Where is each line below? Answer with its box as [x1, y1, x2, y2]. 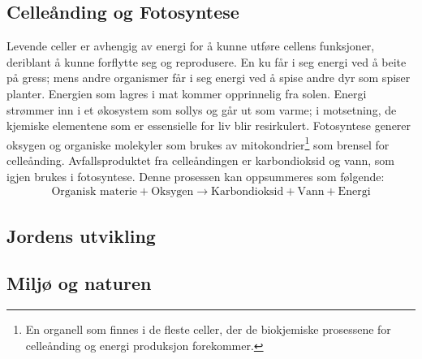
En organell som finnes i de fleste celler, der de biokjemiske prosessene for [25, 321, 391, 338]
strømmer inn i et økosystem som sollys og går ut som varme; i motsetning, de [6, 101, 397, 118]
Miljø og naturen [6, 270, 152, 296]
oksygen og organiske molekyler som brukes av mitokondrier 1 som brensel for [6, 133, 390, 153]
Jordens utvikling [6, 223, 156, 248]
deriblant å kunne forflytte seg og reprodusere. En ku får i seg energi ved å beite [6, 53, 407, 70]
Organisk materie [51, 186, 137, 198]
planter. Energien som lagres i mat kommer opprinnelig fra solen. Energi [6, 84, 367, 102]
